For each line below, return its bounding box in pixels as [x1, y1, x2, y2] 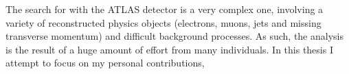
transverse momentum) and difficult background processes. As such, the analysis [5, 29, 344, 43]
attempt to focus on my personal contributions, [5, 56, 205, 70]
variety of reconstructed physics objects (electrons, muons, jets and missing [5, 15, 322, 29]
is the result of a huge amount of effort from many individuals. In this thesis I [5, 42, 333, 56]
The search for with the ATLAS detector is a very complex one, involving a [5, 2, 324, 16]
